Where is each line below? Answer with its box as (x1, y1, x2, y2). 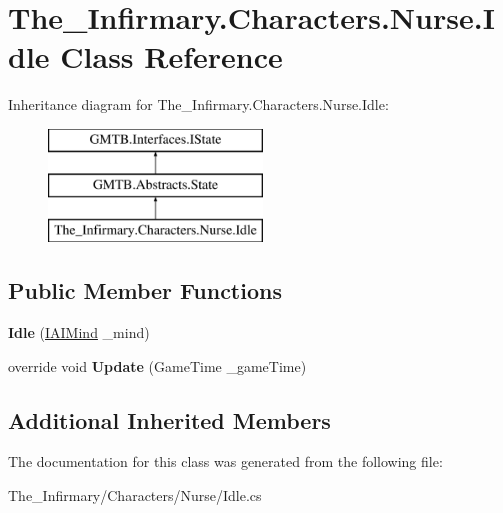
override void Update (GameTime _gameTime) (8, 355, 307, 376)
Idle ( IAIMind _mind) (8, 322, 150, 343)
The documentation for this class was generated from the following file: (8, 451, 443, 472)
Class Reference (60, 36, 283, 77)
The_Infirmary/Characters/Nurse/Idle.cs (8, 485, 262, 506)
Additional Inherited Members (8, 404, 331, 435)
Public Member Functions (8, 275, 282, 306)
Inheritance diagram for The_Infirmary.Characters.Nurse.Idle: (8, 94, 389, 115)
